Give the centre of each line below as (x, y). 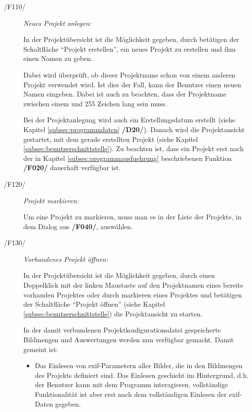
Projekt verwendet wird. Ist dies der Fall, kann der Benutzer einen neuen (132, 84)
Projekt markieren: (51, 200)
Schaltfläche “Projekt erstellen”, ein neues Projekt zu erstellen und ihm (130, 49)
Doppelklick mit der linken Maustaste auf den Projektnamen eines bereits (133, 285)
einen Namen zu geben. (58, 58)
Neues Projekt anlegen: (57, 23)
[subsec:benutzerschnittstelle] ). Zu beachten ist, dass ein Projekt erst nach (134, 148)
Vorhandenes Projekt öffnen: (66, 259)
